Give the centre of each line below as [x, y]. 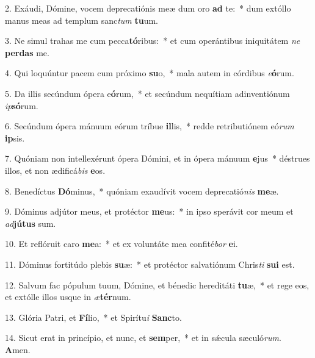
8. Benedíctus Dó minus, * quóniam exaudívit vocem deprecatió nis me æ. [142, 191]
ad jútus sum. [31, 223]
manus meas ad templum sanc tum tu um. [82, 20]
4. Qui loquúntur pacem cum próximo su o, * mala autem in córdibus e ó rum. [150, 73]
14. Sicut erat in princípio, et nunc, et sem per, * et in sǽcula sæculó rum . [143, 338]
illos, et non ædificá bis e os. [55, 170]
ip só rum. [22, 105]
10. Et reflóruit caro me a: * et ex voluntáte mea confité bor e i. [121, 244]
